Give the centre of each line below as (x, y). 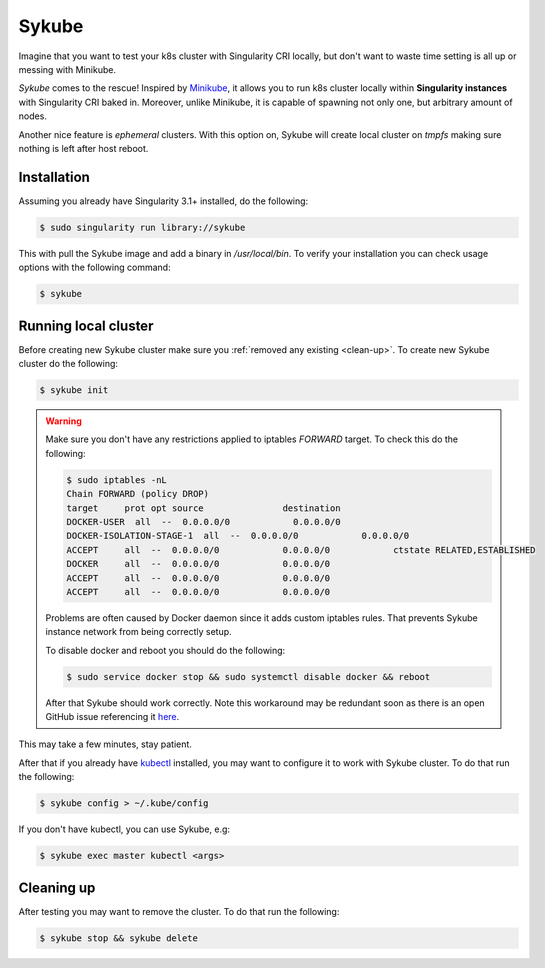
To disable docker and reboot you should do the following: (165, 650)
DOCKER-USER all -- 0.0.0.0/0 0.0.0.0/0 (203, 521)
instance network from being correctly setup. (138, 632)
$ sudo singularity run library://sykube (142, 227)
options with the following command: (94, 267)
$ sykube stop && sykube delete (119, 938)
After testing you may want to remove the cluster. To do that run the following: (179, 911)
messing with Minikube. (67, 69)
